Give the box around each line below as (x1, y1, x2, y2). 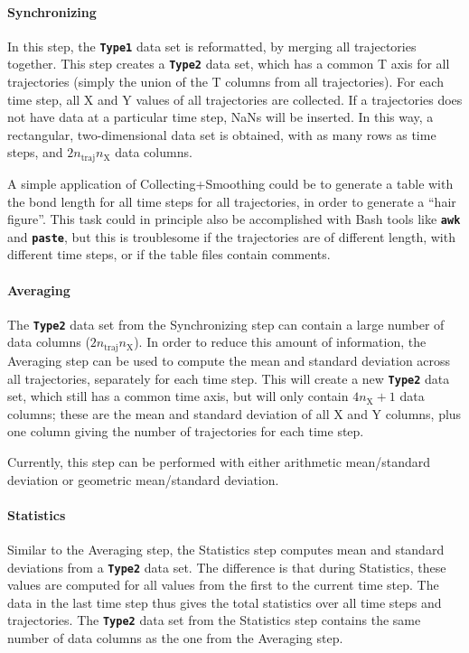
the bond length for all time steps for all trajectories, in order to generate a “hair (7, 191, 456, 210)
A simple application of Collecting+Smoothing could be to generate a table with (7, 173, 454, 192)
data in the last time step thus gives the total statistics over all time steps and (7, 592, 442, 611)
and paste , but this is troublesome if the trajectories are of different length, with (7, 227, 455, 246)
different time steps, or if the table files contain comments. (7, 245, 331, 264)
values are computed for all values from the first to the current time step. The (7, 575, 439, 594)
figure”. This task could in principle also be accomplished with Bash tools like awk (7, 210, 461, 229)
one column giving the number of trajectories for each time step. (7, 422, 364, 441)
